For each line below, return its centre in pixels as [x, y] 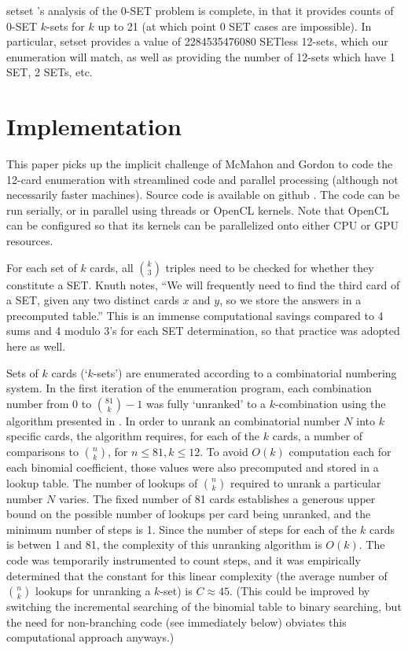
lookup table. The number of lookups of [102, 482]
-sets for [66, 26]
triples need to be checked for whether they [270, 267]
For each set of [42, 267]
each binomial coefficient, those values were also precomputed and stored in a [193, 467]
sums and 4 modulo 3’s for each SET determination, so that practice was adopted [203, 331]
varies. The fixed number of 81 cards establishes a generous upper [217, 498]
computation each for [340, 451]
